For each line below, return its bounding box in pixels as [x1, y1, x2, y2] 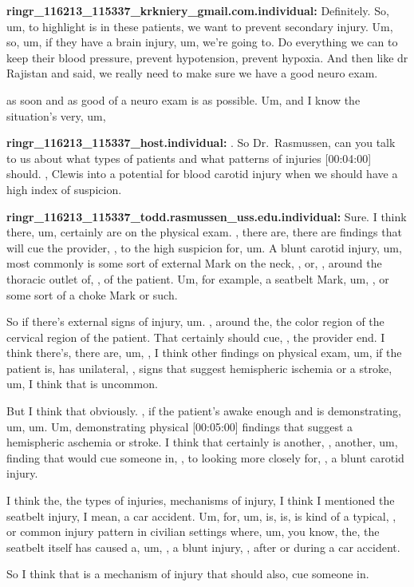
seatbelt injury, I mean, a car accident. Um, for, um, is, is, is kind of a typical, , [6, 507, 396, 524]
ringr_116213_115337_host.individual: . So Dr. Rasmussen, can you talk [6, 134, 396, 151]
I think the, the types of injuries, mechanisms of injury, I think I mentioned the [6, 492, 395, 509]
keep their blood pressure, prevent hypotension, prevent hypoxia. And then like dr [6, 49, 408, 65]
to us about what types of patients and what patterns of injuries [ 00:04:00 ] [6, 149, 372, 166]
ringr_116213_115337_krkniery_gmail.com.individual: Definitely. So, [6, 2, 389, 18]
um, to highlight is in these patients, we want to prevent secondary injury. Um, [6, 18, 393, 34]
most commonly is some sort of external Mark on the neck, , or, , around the [6, 255, 382, 272]
